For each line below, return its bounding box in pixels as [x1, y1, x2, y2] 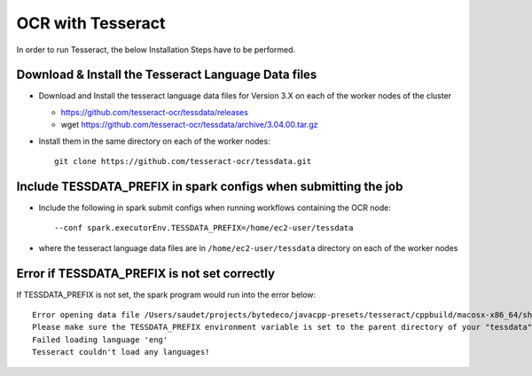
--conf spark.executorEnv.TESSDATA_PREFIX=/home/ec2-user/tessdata [54, 223, 354, 233]
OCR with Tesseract [16, 13, 166, 33]
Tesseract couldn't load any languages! [32, 347, 210, 357]
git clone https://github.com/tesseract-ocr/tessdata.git [54, 156, 312, 167]
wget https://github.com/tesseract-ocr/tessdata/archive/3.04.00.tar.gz [60, 120, 318, 130]
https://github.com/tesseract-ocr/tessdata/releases [60, 106, 248, 117]
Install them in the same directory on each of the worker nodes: [38, 136, 270, 146]
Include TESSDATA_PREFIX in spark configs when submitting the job [16, 178, 403, 194]
